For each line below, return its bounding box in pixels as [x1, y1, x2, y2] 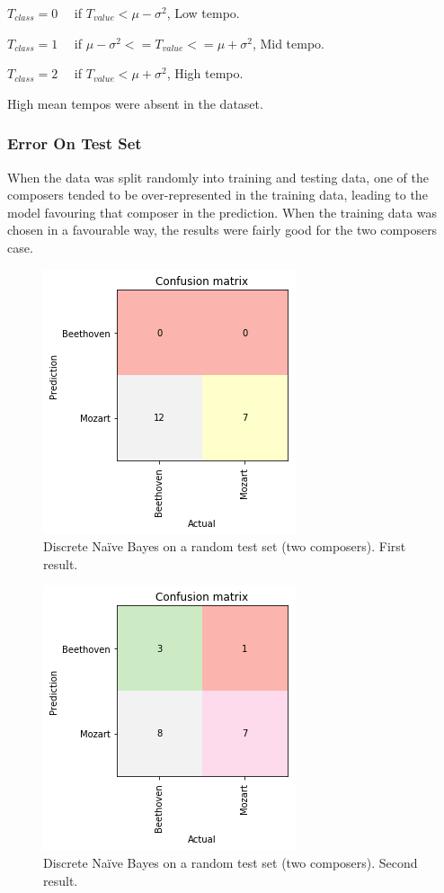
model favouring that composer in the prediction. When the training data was [7, 202, 437, 221]
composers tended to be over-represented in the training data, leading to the [7, 185, 428, 204]
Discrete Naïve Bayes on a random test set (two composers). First [43, 537, 406, 556]
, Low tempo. [166, 4, 240, 22]
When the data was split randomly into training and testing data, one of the [7, 167, 429, 186]
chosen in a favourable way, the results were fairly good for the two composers [7, 220, 438, 239]
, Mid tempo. [252, 33, 325, 52]
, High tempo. [166, 64, 244, 83]
